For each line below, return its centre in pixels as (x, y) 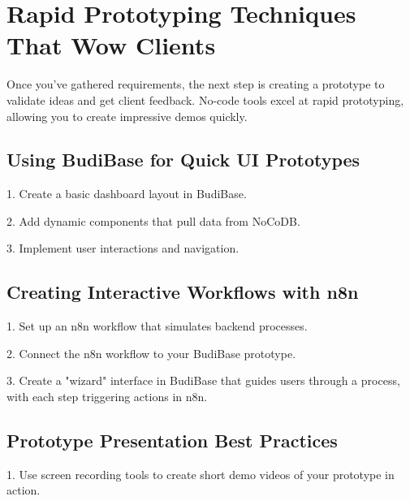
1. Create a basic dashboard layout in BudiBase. (127, 194)
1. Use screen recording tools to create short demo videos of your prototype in (201, 474)
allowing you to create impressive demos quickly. (127, 116)
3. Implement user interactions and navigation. (123, 248)
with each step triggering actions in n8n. (107, 397)
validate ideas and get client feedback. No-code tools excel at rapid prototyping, (205, 99)
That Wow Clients (111, 45)
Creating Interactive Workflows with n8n (183, 292)
